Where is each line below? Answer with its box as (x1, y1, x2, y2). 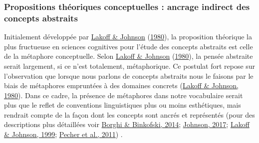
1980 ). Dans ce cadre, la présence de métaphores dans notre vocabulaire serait (4, 90, 243, 100)
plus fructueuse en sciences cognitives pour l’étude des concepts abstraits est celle (4, 41, 253, 51)
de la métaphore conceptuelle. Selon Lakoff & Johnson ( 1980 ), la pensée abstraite (4, 51, 253, 61)
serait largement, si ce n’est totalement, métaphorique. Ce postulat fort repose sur (4, 60, 256, 71)
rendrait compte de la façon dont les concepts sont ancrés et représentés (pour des (4, 109, 255, 120)
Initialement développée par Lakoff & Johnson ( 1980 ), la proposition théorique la (4, 31, 252, 42)
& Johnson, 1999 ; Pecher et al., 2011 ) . (4, 129, 123, 140)
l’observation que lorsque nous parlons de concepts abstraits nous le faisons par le (4, 70, 254, 81)
